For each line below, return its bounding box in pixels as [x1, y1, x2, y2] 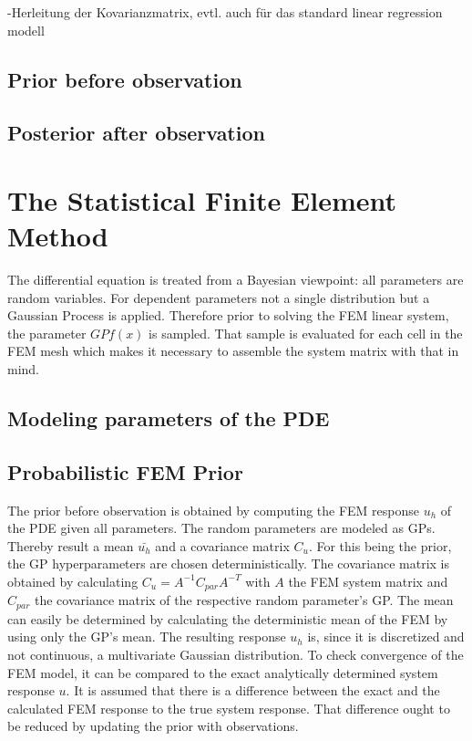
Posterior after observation [7, 119, 265, 147]
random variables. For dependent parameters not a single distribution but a [7, 287, 430, 307]
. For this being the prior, [308, 536, 452, 555]
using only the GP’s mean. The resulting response [7, 627, 286, 646]
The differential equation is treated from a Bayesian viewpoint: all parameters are [7, 270, 464, 289]
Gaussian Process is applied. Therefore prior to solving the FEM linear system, [7, 306, 449, 325]
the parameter [7, 323, 87, 342]
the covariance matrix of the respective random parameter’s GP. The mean [35, 590, 454, 610]
